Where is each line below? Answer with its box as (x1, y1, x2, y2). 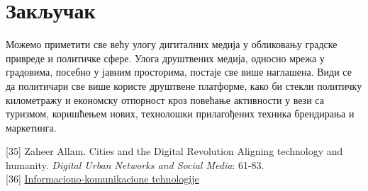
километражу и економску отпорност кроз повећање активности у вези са (6, 92, 324, 107)
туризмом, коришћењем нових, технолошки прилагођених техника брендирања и (6, 106, 355, 121)
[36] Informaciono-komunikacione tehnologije (6, 171, 199, 186)
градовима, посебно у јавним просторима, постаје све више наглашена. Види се (6, 64, 352, 79)
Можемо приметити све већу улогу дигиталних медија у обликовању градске (6, 37, 338, 52)
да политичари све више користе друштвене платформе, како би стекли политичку (6, 78, 362, 93)
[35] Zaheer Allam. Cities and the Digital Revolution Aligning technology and (6, 144, 343, 158)
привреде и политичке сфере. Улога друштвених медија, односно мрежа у (6, 50, 325, 65)
